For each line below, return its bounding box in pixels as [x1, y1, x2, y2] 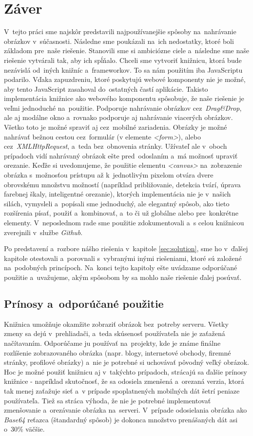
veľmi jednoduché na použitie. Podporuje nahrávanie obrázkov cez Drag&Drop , [4, 102, 242, 113]
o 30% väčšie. [4, 424, 45, 434]
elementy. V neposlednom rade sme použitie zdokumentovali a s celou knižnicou [4, 218, 244, 227]
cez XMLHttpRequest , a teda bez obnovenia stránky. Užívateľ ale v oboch [4, 141, 227, 151]
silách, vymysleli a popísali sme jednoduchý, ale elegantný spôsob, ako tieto [4, 198, 230, 208]
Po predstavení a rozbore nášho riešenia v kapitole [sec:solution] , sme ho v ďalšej [4, 243, 248, 254]
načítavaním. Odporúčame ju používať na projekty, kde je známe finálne [4, 337, 221, 348]
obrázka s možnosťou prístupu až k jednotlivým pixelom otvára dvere [4, 170, 214, 180]
